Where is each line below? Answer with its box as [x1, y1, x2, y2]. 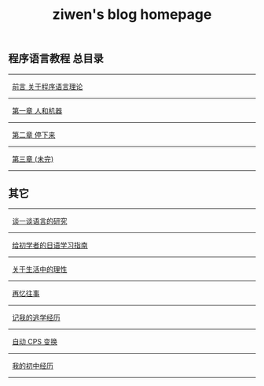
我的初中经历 [11, 361, 53, 371]
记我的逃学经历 [11, 313, 60, 322]
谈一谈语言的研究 [11, 217, 68, 226]
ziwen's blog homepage [52, 6, 212, 24]
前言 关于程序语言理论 [11, 81, 83, 91]
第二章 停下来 [11, 130, 56, 139]
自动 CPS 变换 [11, 337, 57, 347]
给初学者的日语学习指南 [11, 240, 88, 250]
